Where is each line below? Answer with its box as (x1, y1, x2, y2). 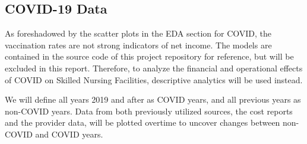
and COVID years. (35, 127, 103, 140)
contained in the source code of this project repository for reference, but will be (5, 50, 294, 63)
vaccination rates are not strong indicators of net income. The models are (5, 38, 272, 51)
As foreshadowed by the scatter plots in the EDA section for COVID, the (5, 27, 272, 40)
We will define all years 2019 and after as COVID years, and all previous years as (5, 93, 301, 106)
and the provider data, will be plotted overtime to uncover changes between (5, 116, 280, 129)
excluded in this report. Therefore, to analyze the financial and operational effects (5, 61, 303, 74)
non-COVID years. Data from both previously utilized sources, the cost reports (5, 104, 293, 117)
